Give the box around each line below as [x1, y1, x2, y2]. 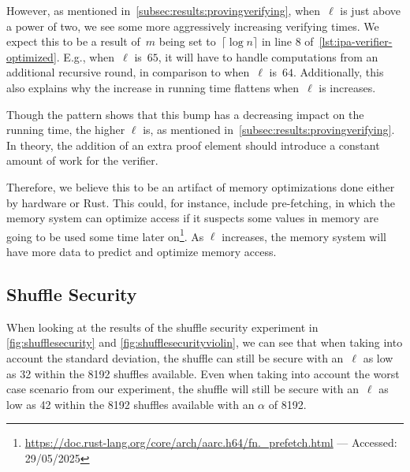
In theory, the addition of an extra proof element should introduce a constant [6, 136, 380, 153]
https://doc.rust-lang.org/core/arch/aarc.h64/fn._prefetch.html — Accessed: [24, 434, 397, 451]
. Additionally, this [293, 64, 384, 80]
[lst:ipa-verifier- [319, 33, 393, 50]
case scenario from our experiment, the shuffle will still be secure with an [6, 381, 359, 397]
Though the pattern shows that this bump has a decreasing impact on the [6, 106, 364, 122]
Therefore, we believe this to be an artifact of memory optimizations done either [6, 178, 395, 195]
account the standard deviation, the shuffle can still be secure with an [6, 349, 344, 366]
